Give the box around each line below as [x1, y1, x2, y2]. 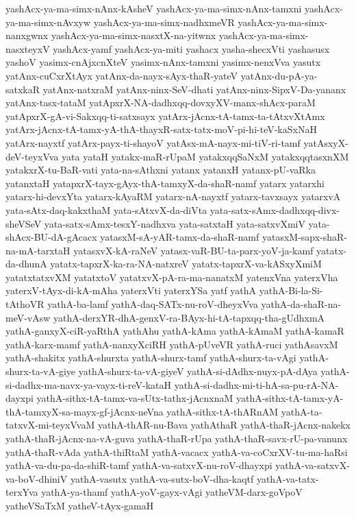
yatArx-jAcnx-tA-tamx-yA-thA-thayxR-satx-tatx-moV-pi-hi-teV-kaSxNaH [5, 122, 317, 136]
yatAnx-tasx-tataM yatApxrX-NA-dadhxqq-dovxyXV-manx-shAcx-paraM [5, 95, 316, 110]
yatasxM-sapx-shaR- [262, 230, 348, 244]
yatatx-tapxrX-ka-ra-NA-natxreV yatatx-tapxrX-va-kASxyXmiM [50, 256, 322, 271]
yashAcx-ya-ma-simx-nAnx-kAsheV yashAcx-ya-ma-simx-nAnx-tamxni [5, 1, 302, 15]
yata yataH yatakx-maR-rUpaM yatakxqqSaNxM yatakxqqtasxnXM [62, 149, 349, 163]
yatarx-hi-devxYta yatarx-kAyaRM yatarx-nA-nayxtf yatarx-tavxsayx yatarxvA [5, 189, 341, 204]
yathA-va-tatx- [256, 471, 319, 485]
